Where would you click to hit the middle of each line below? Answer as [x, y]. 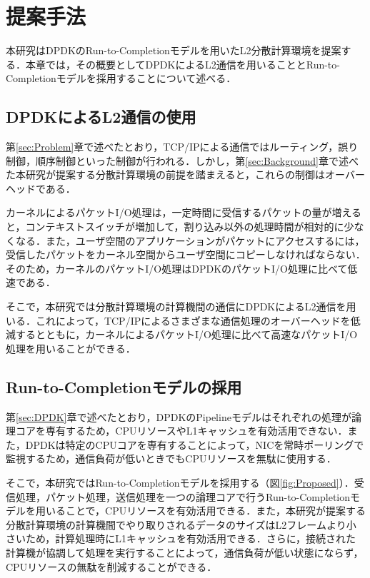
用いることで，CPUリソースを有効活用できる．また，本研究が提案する [200, 511]
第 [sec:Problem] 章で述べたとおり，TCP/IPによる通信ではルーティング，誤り [182, 147]
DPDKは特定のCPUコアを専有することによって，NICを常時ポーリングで [195, 444]
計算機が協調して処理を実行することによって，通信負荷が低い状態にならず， [185, 552]
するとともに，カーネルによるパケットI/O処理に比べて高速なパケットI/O [186, 334]
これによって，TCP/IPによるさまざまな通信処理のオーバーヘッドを [193, 320]
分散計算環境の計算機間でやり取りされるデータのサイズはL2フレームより [176, 524]
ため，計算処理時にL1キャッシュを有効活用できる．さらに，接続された [191, 538]
